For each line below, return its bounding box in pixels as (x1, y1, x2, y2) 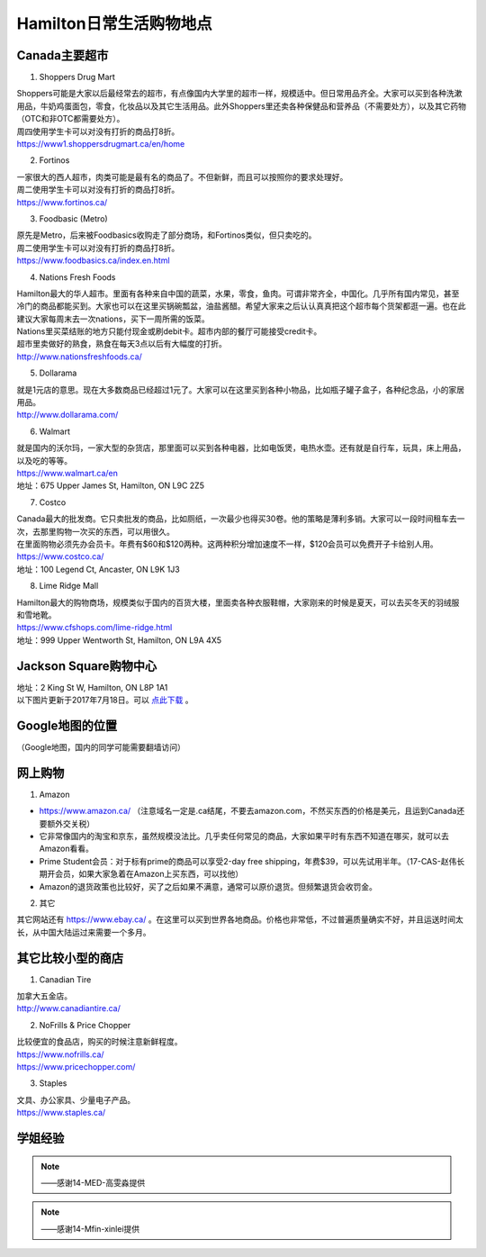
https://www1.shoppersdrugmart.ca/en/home (16, 139, 185, 149)
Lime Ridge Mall (39, 581, 99, 592)
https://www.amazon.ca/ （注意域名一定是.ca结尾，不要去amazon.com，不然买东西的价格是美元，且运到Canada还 (39, 806, 465, 817)
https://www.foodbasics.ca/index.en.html (16, 255, 170, 266)
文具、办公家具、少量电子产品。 (16, 1094, 135, 1105)
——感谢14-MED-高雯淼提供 (40, 1177, 146, 1188)
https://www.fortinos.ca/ (16, 196, 108, 207)
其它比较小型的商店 (16, 950, 123, 965)
